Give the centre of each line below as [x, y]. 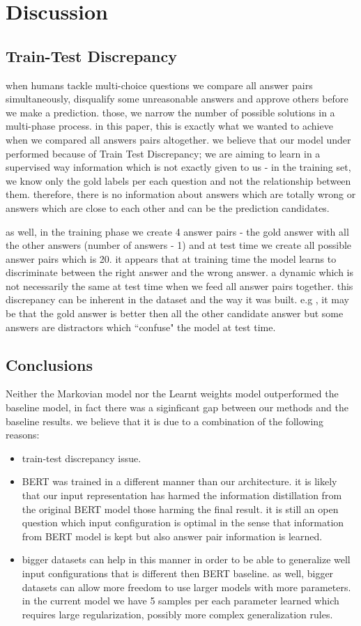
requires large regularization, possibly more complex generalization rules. [177, 614]
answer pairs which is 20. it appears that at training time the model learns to [171, 258]
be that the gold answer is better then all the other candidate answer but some [175, 313]
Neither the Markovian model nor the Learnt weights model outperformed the [172, 394]
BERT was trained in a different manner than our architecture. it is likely [179, 481]
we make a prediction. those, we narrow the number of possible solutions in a [170, 112]
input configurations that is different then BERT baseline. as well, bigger [178, 573]
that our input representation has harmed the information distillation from [182, 495]
